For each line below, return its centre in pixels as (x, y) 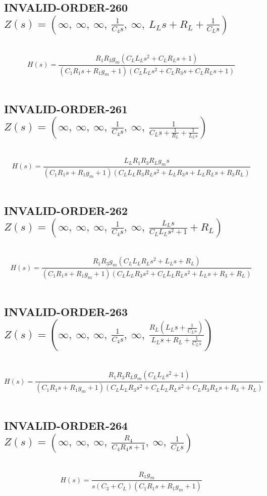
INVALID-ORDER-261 (66, 108)
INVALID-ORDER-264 (66, 425)
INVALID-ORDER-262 (66, 210)
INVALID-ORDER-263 (66, 311)
